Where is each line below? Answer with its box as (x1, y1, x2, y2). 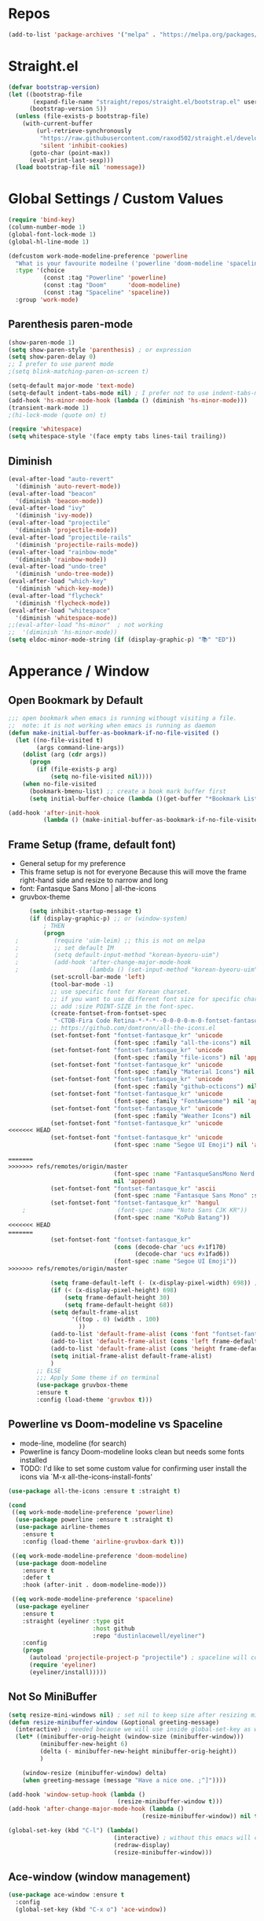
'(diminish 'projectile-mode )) (15, 526, 118, 534)
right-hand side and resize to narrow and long (19, 875, 169, 885)
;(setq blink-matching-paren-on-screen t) (8, 368, 149, 376)
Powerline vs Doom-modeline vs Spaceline (8, 1417, 223, 1431)
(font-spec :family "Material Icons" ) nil (113, 1068, 255, 1076)
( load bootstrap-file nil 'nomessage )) (15, 163, 146, 171)
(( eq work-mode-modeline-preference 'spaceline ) (11, 1596, 174, 1604)
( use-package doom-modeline (15, 1559, 108, 1567)
